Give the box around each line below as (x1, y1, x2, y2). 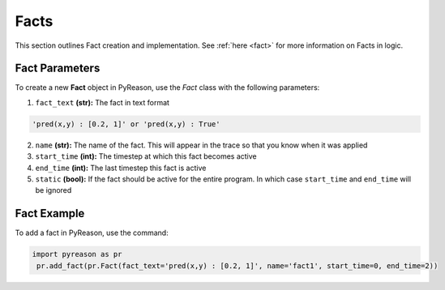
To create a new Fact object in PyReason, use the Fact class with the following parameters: (15, 83, 320, 92)
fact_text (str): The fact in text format (35, 97, 170, 107)
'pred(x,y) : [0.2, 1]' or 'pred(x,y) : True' (32, 119, 220, 129)
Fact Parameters (15, 62, 101, 75)
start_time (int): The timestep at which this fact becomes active (35, 151, 257, 161)
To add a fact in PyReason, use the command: (15, 228, 169, 238)
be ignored (35, 186, 72, 195)
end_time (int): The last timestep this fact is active (35, 163, 207, 173)
